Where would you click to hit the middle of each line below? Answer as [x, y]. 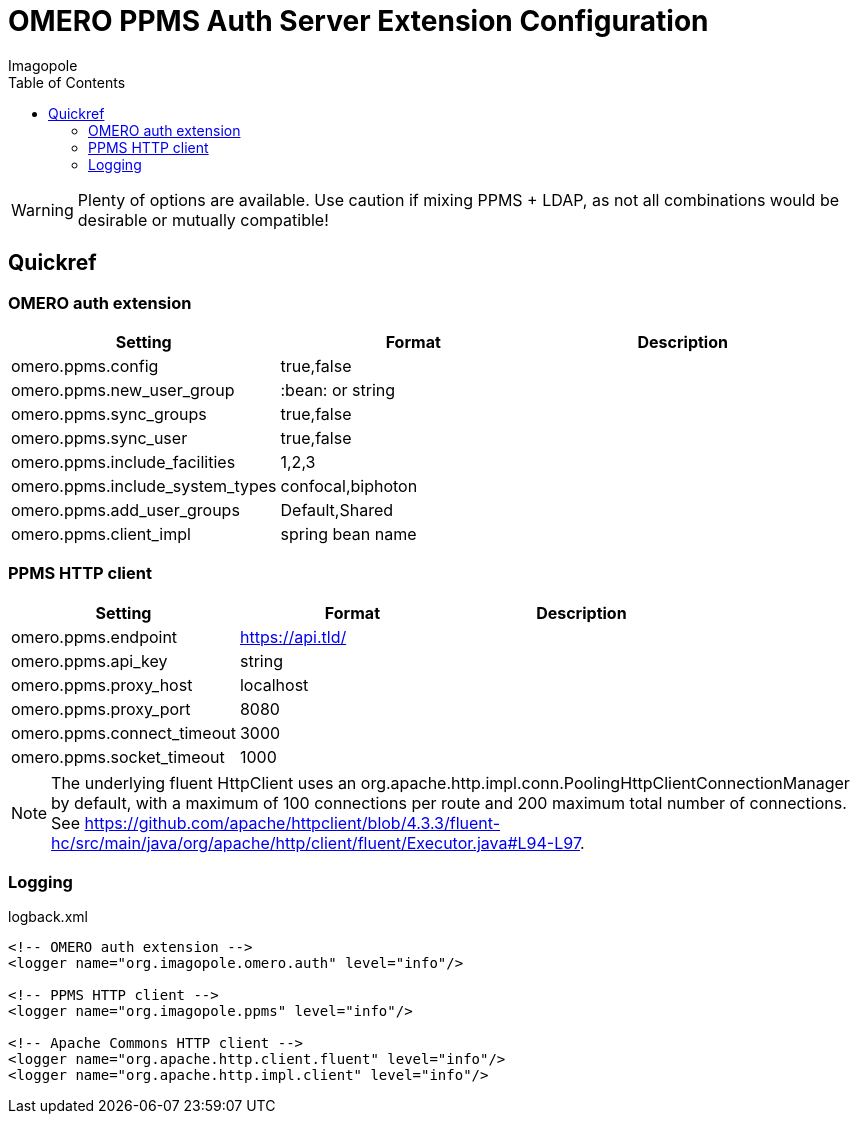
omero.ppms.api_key [89, 660]
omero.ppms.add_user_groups [125, 509]
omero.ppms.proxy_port [101, 708]
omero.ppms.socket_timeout [118, 756]
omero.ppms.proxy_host [102, 684]
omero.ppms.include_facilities [123, 461]
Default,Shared [337, 509]
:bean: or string [338, 389]
